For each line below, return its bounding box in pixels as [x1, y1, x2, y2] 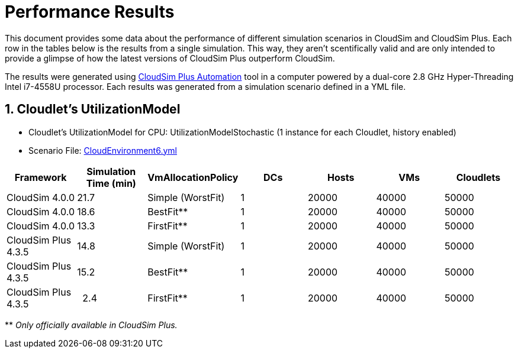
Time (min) [86, 177, 136, 189]
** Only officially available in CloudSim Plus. [5, 319, 178, 330]
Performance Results [5, 2, 175, 22]
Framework [14, 171, 67, 183]
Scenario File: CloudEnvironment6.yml [28, 145, 177, 156]
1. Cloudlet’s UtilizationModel [5, 102, 181, 117]
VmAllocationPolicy [147, 171, 239, 183]
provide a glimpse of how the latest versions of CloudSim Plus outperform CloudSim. [5, 53, 335, 63]
